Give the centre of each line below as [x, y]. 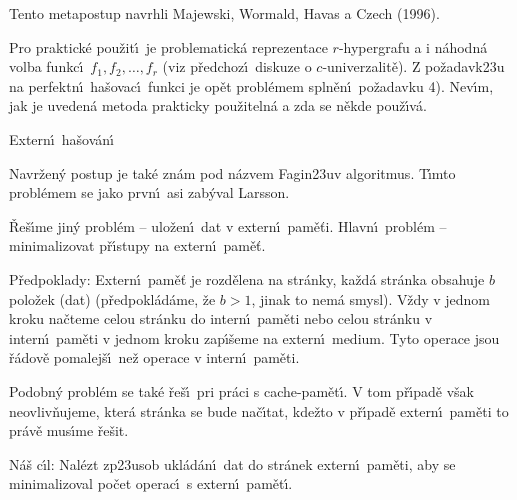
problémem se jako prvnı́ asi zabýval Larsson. [149, 192]
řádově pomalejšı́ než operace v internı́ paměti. [154, 357]
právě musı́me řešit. [69, 430]
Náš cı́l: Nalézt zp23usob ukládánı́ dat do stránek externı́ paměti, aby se [232, 463]
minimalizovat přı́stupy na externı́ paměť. [137, 245]
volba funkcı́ [46, 66]
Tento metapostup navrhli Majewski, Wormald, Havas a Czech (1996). [224, 13]
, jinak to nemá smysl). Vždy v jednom [371, 298]
